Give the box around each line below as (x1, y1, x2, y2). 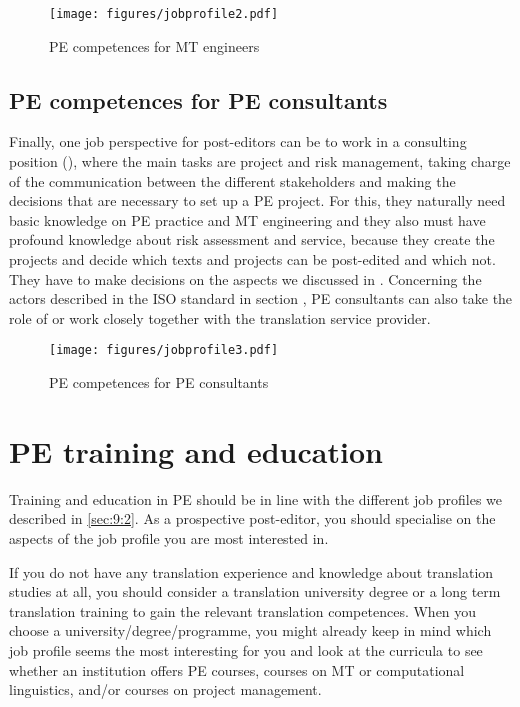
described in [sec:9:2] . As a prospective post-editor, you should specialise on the (9, 508, 496, 529)
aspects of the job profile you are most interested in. (9, 527, 329, 548)
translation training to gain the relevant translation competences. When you (9, 600, 477, 621)
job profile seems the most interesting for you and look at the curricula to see (9, 639, 483, 660)
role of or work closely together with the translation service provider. (9, 307, 431, 328)
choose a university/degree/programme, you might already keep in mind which (9, 620, 492, 641)
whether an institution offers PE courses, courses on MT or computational (9, 659, 465, 680)
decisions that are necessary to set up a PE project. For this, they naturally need (9, 190, 506, 211)
